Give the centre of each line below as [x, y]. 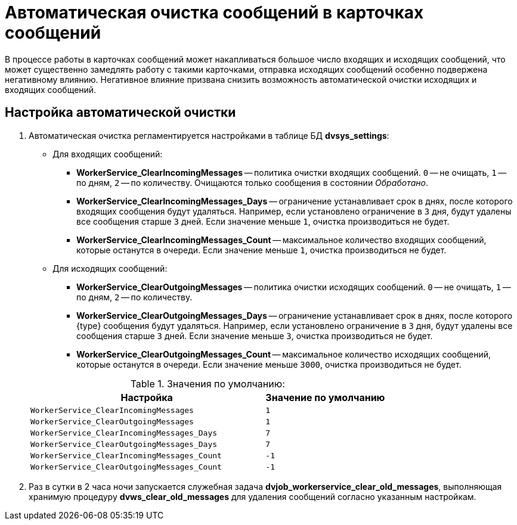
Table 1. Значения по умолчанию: [208, 383]
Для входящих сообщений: [108, 154]
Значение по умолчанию [325, 397]
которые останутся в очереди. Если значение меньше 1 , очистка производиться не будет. [261, 250]
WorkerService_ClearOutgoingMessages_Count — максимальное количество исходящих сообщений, [284, 354]
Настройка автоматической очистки [120, 113]
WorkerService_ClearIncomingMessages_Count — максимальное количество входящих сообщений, [281, 240]
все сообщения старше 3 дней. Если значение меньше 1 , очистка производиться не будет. [263, 221]
